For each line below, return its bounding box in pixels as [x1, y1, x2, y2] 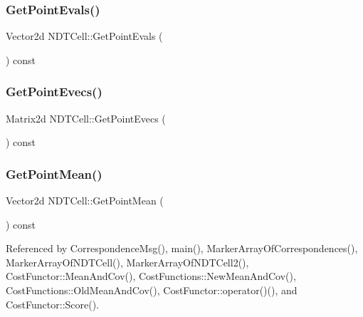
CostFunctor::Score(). [6, 296, 100, 311]
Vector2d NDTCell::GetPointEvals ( [6, 28, 163, 43]
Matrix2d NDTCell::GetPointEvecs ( [6, 110, 166, 125]
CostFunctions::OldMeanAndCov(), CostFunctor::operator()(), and [6, 283, 298, 297]
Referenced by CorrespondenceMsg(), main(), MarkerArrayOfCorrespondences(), [6, 241, 358, 256]
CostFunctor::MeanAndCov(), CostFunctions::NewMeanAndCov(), [6, 269, 296, 284]
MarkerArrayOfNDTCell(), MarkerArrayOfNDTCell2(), [6, 254, 249, 269]
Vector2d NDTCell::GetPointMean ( [6, 193, 164, 208]
